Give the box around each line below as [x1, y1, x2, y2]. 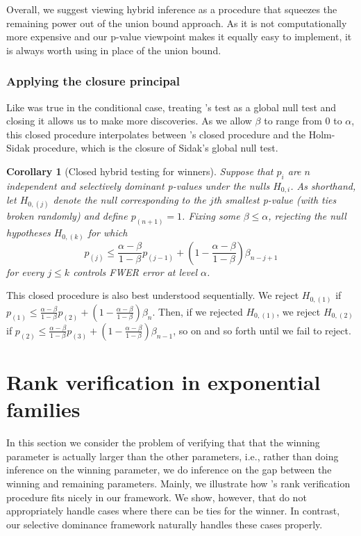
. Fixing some [182, 209, 240, 223]
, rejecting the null [268, 209, 346, 223]
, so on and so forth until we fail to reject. [173, 323, 351, 337]
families [6, 395, 81, 423]
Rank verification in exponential [6, 368, 321, 396]
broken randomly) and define [6, 209, 128, 223]
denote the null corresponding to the [53, 193, 206, 207]
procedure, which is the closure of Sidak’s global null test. [33, 140, 278, 155]
